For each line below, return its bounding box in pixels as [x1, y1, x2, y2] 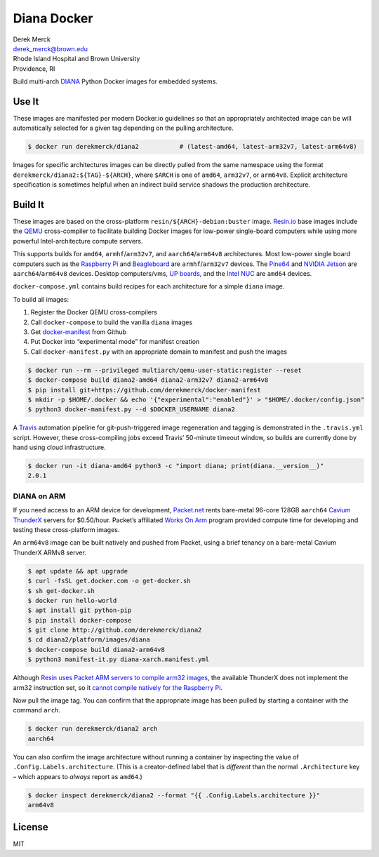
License [13, 821, 48, 833]
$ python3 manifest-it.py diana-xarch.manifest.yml [27, 656, 210, 663]
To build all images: [13, 295, 69, 303]
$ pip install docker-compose [27, 616, 132, 624]
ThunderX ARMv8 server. [13, 548, 87, 557]
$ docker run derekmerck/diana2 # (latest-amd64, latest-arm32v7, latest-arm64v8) [27, 142, 357, 151]
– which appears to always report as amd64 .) [13, 772, 143, 780]
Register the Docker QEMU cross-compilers [30, 308, 157, 317]
